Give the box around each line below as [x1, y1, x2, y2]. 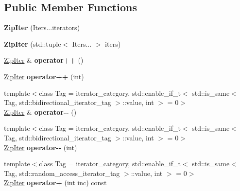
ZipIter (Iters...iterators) [4, 22, 80, 33]
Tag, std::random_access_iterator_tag [4, 168, 120, 178]
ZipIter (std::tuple [4, 38, 61, 49]
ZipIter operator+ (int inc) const [4, 177, 107, 188]
